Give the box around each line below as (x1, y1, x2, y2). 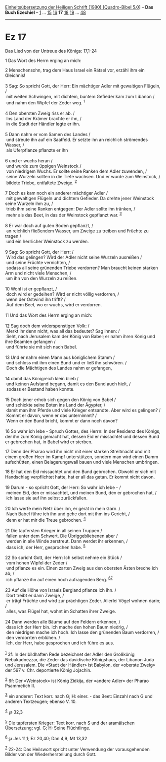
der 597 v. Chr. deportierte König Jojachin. (5, 667, 92, 673)
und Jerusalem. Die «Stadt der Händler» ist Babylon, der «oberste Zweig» (5, 662, 156, 668)
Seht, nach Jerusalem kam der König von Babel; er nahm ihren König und (6, 333, 156, 339)
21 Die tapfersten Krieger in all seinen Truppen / (5, 527, 102, 533)
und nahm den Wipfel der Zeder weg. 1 (6, 99, 85, 106)
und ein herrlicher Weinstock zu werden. (6, 238, 89, 244)
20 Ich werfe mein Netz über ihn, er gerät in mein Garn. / (5, 505, 121, 511)
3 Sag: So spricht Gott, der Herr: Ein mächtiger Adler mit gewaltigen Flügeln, (5, 83, 161, 89)
